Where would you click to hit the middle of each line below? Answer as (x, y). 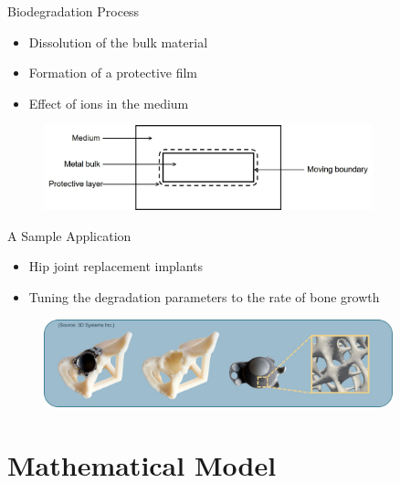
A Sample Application (69, 235)
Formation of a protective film (113, 73)
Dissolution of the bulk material (118, 42)
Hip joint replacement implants (116, 266)
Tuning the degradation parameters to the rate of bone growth (204, 297)
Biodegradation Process (74, 11)
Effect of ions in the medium (109, 103)
